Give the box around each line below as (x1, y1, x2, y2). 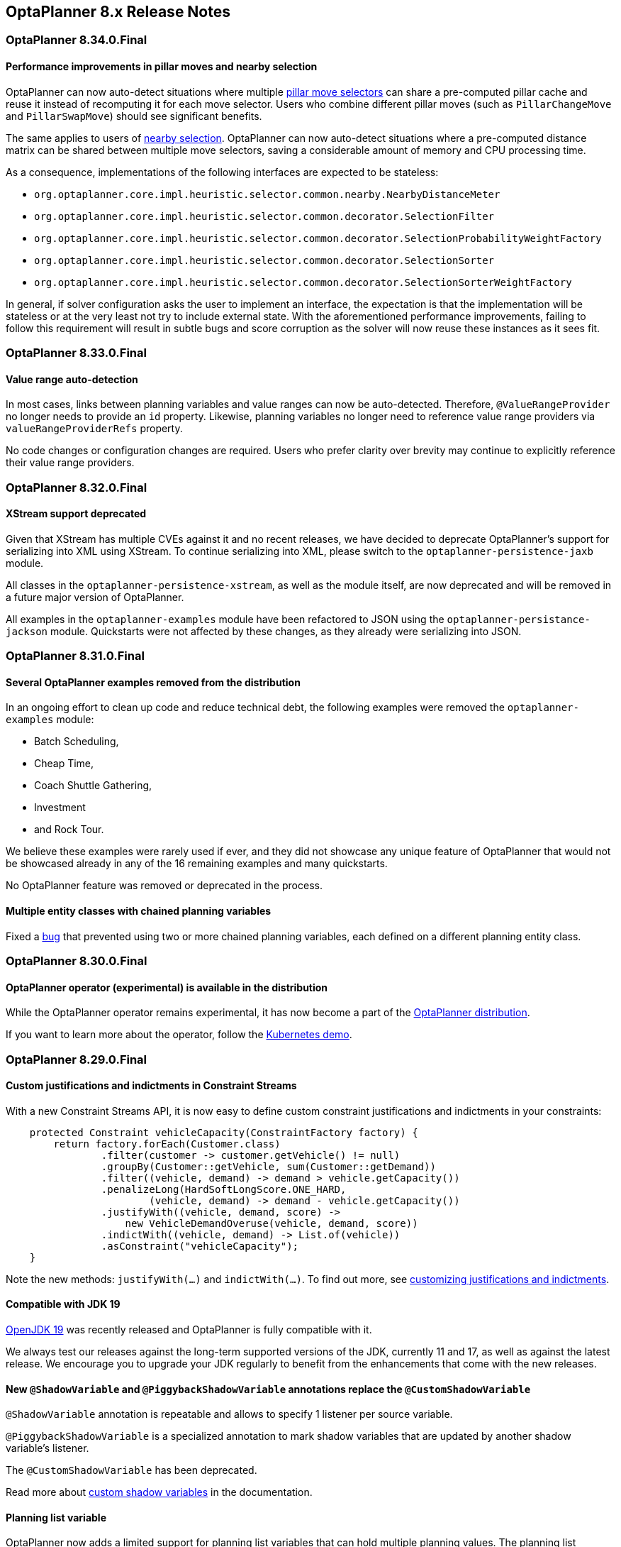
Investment (34, 801, 86, 814)
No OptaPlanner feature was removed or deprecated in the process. (6, 879, 323, 892)
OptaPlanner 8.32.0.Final (6, 480, 147, 495)
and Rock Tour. (34, 823, 104, 836)
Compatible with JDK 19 (6, 1298, 121, 1311)
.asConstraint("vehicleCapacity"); (101, 1240, 299, 1252)
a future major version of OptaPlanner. (6, 590, 184, 603)
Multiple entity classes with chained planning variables (6, 905, 272, 918)
